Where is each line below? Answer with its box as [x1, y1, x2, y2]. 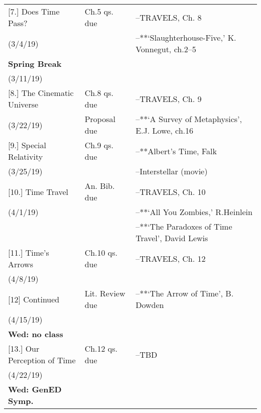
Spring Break [8, 58, 62, 69]
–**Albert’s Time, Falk [136, 145, 217, 157]
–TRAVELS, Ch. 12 [136, 252, 206, 264]
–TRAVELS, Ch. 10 [136, 185, 206, 197]
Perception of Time [8, 354, 76, 366]
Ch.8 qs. [84, 87, 114, 98]
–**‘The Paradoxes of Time [136, 221, 232, 232]
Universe [8, 98, 39, 110]
